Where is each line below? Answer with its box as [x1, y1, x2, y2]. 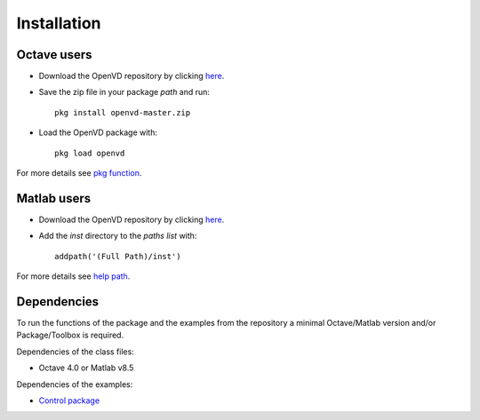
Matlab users [16, 191, 92, 206]
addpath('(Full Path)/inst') [54, 251, 181, 261]
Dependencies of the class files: [16, 346, 135, 357]
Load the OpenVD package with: [38, 127, 158, 138]
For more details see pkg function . [16, 168, 142, 178]
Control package [38, 395, 100, 406]
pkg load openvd [54, 147, 125, 158]
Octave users [16, 47, 92, 62]
